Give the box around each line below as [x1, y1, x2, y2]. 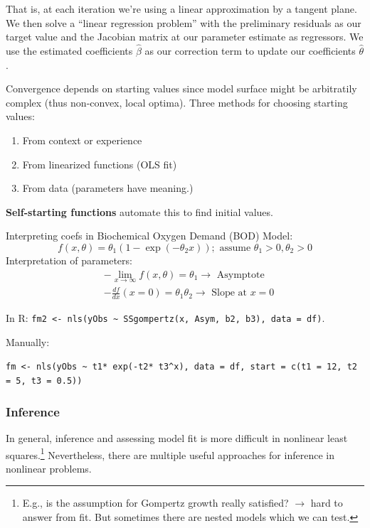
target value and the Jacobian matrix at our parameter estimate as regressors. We [6, 29, 364, 44]
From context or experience [22, 132, 142, 147]
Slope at [211, 288, 247, 298]
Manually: [6, 334, 50, 349]
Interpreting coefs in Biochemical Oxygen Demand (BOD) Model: [6, 228, 293, 243]
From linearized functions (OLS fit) [22, 156, 177, 171]
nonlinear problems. [6, 460, 92, 475]
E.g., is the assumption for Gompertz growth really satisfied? [22, 495, 289, 510]
